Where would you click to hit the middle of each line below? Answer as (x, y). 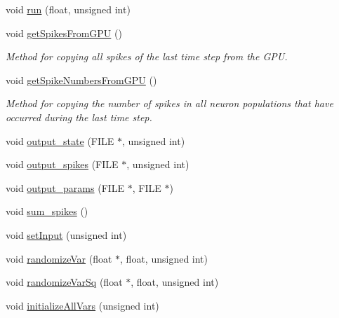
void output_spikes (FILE (62, 164)
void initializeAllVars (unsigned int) (82, 305)
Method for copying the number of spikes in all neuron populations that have (169, 103)
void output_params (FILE (65, 187)
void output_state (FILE (60, 140)
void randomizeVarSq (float (64, 282)
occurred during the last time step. (79, 117)
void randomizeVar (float (59, 258)
